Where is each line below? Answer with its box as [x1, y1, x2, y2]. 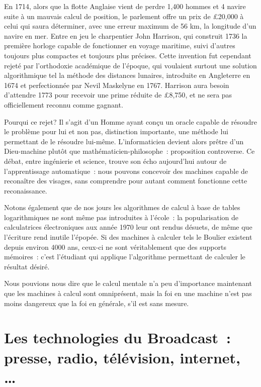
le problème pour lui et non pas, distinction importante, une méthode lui [4, 126, 228, 137]
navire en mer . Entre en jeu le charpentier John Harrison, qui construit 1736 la [4, 30, 247, 41]
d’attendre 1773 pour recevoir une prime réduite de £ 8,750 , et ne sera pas [4, 89, 232, 100]
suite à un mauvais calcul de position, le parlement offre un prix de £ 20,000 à [4, 11, 244, 21]
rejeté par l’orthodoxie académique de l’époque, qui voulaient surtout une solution [4, 60, 257, 70]
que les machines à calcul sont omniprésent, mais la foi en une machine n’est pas [4, 288, 252, 299]
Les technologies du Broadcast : [4, 327, 231, 348]
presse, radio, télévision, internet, [4, 347, 241, 367]
